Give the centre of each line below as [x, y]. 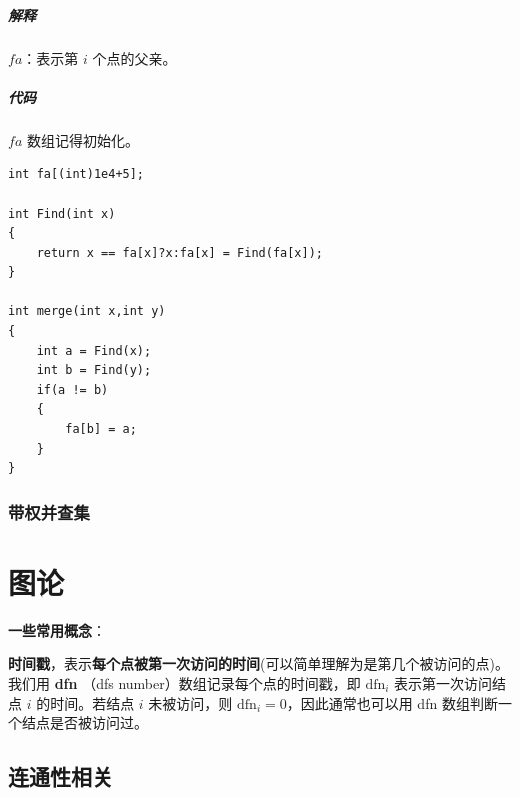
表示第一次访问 [443, 682]
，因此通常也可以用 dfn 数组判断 [392, 702]
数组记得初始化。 [82, 139]
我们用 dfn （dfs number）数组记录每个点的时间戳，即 [184, 682]
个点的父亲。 [134, 57]
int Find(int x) [62, 213]
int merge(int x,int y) [87, 311]
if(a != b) [72, 389]
